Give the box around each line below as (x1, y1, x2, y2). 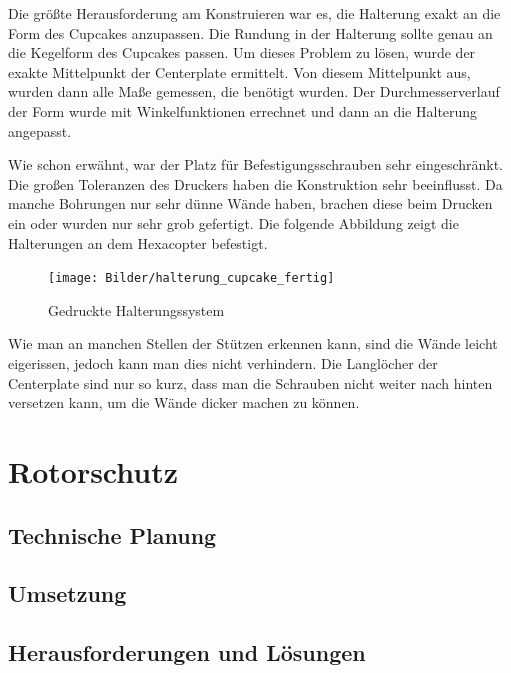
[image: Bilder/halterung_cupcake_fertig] (48, 271, 335, 286)
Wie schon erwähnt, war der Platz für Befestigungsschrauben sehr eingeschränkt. (8, 154, 504, 175)
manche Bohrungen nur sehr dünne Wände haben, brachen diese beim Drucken (8, 193, 493, 214)
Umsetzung (8, 578, 127, 609)
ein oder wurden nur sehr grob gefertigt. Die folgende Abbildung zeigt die (8, 212, 459, 233)
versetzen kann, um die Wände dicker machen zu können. (8, 392, 360, 413)
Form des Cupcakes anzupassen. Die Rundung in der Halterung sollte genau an (8, 22, 493, 43)
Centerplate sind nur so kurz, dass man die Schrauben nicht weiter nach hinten (8, 372, 493, 393)
